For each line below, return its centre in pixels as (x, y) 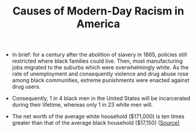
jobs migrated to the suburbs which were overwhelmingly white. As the (100, 68)
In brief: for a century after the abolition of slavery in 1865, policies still (100, 55)
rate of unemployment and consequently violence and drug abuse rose (100, 74)
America (98, 24)
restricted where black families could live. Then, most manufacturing (97, 61)
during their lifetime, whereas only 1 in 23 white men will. (82, 105)
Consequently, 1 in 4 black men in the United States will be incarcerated (101, 98)
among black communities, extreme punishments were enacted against (101, 80)
